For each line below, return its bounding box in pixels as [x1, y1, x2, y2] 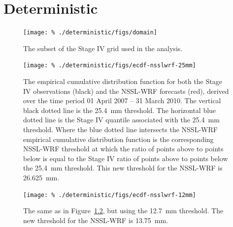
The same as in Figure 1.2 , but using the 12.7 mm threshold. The [23, 205, 224, 216]
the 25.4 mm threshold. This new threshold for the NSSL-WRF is [23, 163, 223, 173]
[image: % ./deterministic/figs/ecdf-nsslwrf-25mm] [23, 62, 196, 69]
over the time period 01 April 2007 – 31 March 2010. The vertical [23, 95, 221, 106]
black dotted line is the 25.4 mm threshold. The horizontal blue [23, 105, 216, 115]
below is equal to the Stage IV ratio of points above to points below [23, 153, 228, 163]
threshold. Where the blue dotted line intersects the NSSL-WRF [23, 124, 218, 134]
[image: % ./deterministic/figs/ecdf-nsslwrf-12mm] [23, 191, 196, 199]
